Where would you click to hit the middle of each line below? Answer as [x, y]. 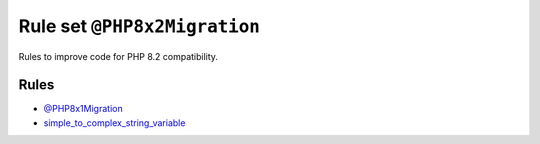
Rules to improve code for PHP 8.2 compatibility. [118, 56]
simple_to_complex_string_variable [114, 122]
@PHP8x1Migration [83, 109]
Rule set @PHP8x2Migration [139, 26]
